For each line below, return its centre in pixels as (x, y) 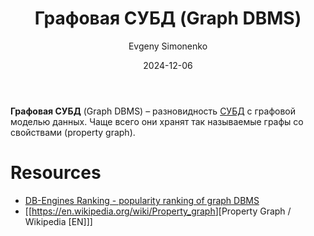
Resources (56, 173)
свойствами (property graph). (73, 132)
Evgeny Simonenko (168, 46)
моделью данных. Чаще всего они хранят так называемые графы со (157, 121)
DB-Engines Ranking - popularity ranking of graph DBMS (142, 200)
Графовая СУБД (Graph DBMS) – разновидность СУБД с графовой (153, 111)
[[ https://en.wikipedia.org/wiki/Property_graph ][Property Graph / (158, 211)
